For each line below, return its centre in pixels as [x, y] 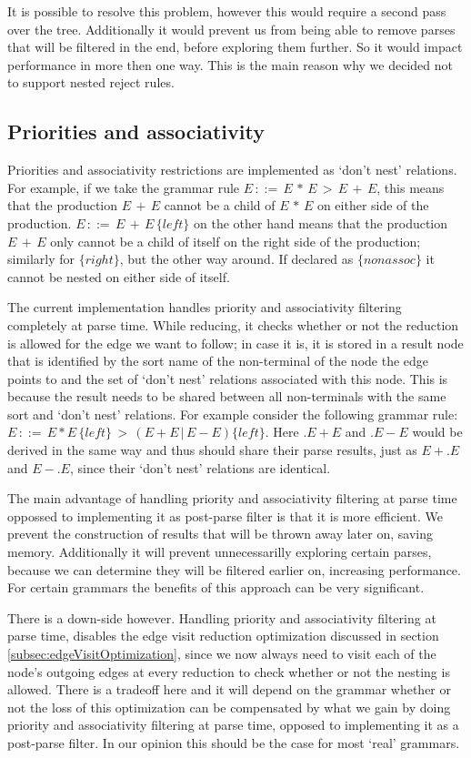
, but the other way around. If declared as [236, 259]
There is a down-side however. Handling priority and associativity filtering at [222, 617]
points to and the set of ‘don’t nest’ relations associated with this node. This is [228, 378]
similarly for [41, 259]
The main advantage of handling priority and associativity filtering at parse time [232, 498]
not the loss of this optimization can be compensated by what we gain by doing [229, 707]
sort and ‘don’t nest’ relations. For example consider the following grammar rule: [233, 414]
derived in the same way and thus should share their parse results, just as [212, 450]
